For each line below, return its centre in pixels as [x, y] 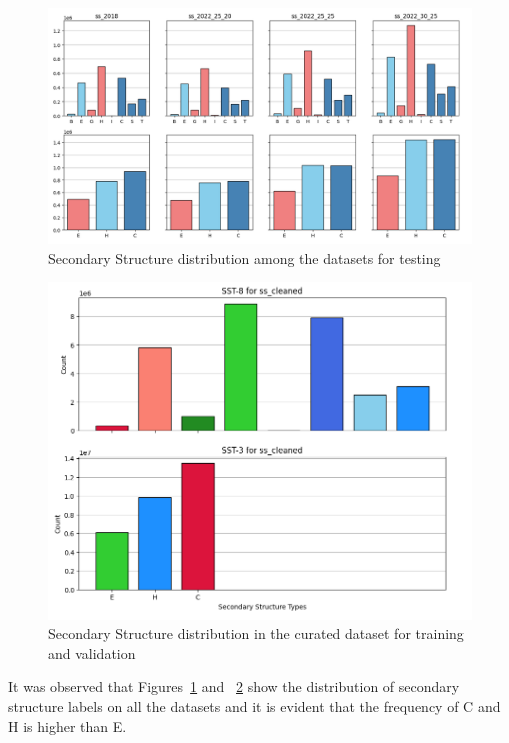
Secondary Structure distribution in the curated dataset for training [256, 633]
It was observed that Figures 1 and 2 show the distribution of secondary [234, 686]
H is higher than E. [67, 725]
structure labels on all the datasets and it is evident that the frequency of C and [254, 705]
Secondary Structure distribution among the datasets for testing [244, 257]
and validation [92, 652]
